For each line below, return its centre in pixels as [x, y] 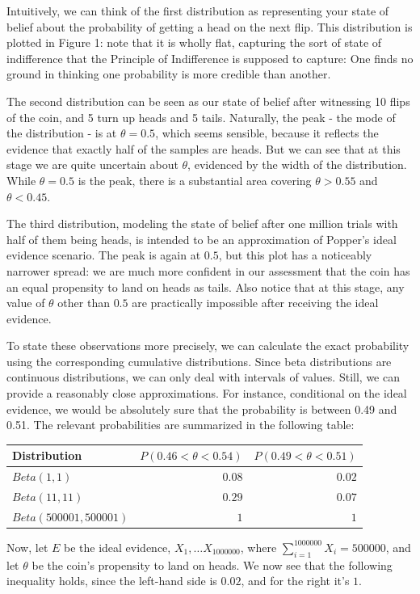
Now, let [27, 547]
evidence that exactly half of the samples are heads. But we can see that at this [204, 148]
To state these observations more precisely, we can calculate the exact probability [208, 345]
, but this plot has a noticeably [295, 255]
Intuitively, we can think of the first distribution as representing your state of [198, 11]
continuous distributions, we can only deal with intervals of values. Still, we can [203, 377]
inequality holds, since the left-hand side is [112, 581]
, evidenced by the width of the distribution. [297, 164]
